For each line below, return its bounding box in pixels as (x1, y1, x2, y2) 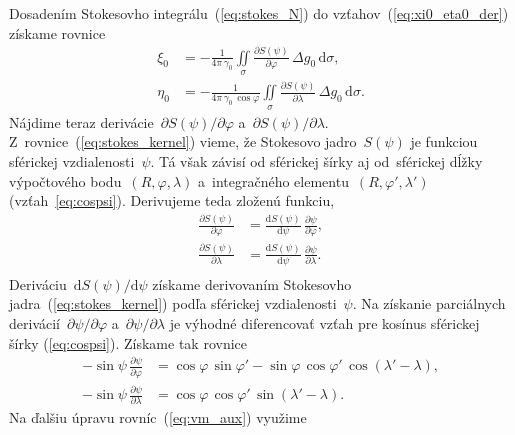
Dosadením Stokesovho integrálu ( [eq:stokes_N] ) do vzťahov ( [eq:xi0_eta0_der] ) (9, 3, 509, 23)
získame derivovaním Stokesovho (152, 273, 352, 294)
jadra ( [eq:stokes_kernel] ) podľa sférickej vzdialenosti (9, 293, 337, 314)
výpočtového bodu (9, 170, 122, 191)
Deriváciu (9, 273, 67, 294)
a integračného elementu (197, 170, 349, 191)
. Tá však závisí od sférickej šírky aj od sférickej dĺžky (150, 150, 483, 171)
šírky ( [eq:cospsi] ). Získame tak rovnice (9, 332, 248, 353)
